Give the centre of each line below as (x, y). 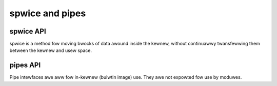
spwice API (28, 31)
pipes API (25, 65)
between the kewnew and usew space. (51, 50)
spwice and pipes (48, 13)
